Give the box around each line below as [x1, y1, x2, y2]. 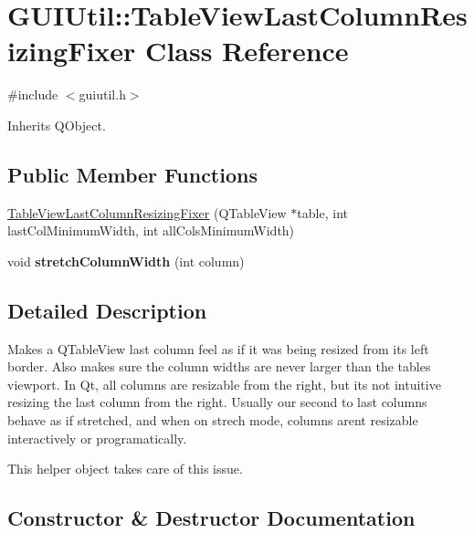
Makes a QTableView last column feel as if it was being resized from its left [7, 339, 429, 358]
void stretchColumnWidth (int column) [7, 251, 245, 270]
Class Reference [145, 32, 349, 69]
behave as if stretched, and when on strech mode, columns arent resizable [7, 411, 418, 430]
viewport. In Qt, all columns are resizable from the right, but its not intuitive [7, 374, 441, 393]
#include [7, 85, 58, 104]
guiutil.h [79, 85, 126, 104]
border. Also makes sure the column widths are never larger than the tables [7, 357, 431, 376]
